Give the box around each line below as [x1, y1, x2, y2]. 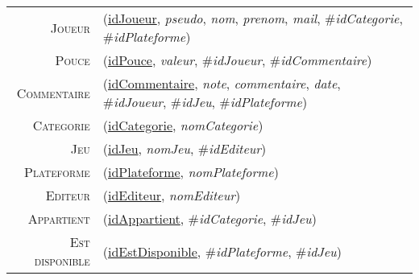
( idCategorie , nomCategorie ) [102, 116, 263, 134]
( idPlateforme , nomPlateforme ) [102, 163, 279, 181]
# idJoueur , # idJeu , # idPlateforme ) [102, 93, 308, 111]
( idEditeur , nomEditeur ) [102, 186, 241, 204]
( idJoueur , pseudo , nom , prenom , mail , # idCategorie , [102, 9, 403, 27]
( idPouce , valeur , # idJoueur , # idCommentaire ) [102, 51, 372, 69]
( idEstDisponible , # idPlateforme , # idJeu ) [102, 241, 342, 261]
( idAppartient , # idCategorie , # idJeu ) [102, 209, 317, 228]
